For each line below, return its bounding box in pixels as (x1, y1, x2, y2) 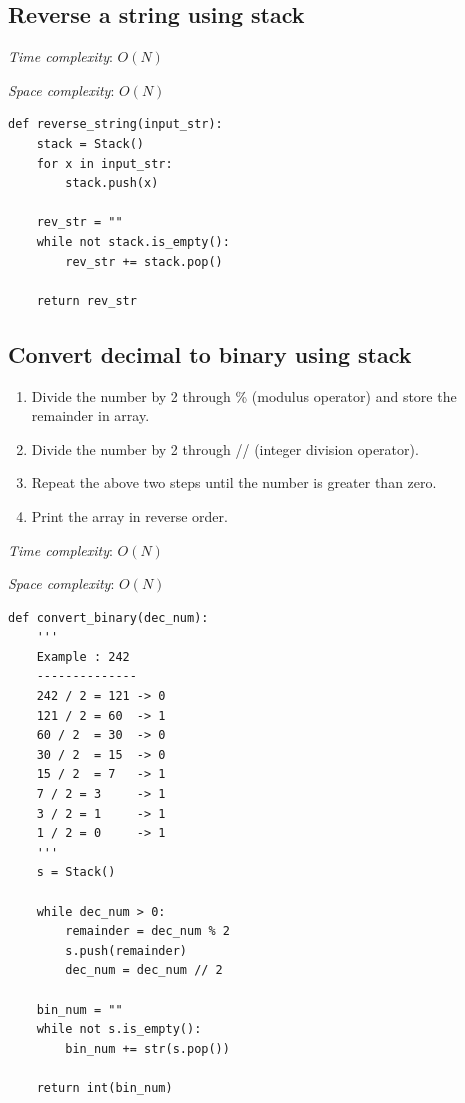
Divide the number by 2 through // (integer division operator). (31, 438, 419, 459)
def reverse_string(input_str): (8, 117, 223, 132)
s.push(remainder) (65, 943, 187, 958)
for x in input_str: (36, 156, 173, 171)
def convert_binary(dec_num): (8, 610, 209, 625)
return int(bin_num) (36, 1080, 173, 1095)
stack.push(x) (65, 176, 159, 191)
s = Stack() (36, 865, 116, 880)
